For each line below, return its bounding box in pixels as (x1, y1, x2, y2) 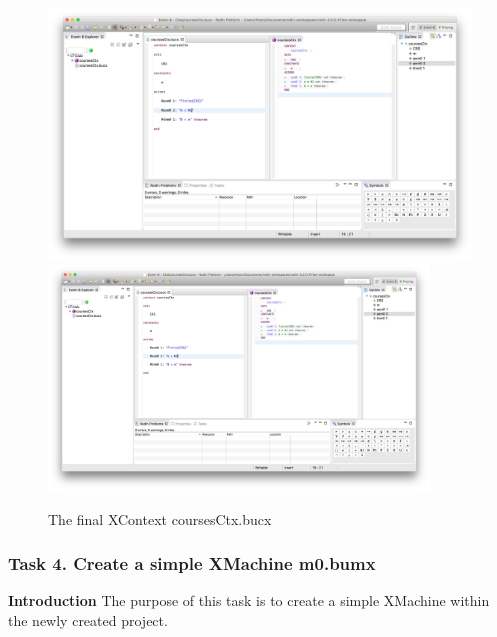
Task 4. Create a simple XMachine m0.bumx (8, 551, 376, 576)
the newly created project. (8, 609, 168, 630)
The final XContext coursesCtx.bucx (48, 508, 272, 529)
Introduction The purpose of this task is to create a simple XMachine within (8, 590, 490, 611)
